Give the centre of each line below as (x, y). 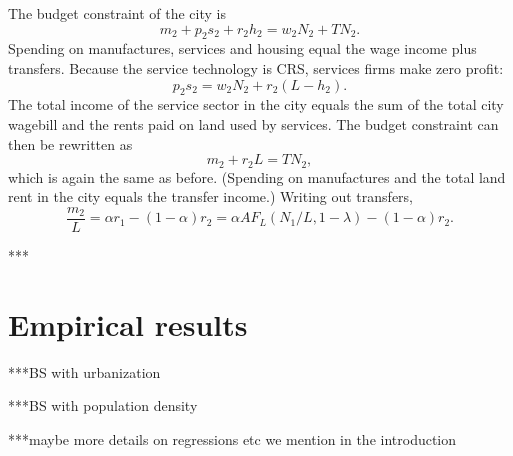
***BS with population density (103, 405)
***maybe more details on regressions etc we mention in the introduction (232, 438)
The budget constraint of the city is (117, 13)
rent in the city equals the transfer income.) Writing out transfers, (211, 196)
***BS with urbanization (84, 371)
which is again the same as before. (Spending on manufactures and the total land (257, 176)
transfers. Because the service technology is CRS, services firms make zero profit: (256, 67)
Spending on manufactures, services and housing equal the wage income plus (242, 48)
